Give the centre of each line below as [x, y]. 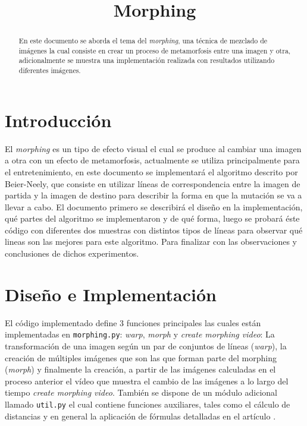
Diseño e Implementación [111, 294]
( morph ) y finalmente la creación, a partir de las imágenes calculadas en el [140, 369]
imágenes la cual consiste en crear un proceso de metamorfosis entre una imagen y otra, [155, 50]
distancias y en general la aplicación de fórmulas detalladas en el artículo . [140, 416]
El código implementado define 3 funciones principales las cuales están [133, 322]
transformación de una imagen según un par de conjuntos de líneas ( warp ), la [146, 346]
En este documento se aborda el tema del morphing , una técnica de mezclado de [143, 41]
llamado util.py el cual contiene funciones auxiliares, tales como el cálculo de [148, 404]
